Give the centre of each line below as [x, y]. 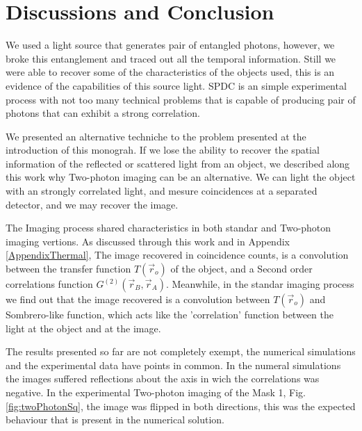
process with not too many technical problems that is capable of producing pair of [181, 99]
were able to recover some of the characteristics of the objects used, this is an [170, 72]
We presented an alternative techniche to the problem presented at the [156, 136]
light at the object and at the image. [83, 328]
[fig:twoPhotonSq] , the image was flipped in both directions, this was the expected [181, 406]
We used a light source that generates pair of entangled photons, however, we [170, 45]
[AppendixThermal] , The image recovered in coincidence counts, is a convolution [177, 255]
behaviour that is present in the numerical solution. [115, 420]
